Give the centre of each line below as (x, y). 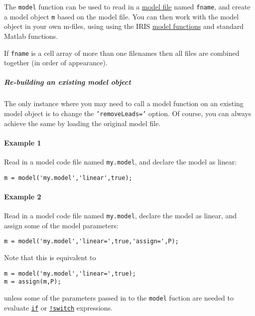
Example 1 (23, 142)
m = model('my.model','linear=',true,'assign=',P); (91, 241)
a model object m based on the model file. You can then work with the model (122, 16)
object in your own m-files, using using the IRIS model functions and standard (124, 26)
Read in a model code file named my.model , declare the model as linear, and (121, 216)
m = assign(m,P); (33, 282)
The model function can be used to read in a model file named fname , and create (127, 6)
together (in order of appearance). (56, 63)
